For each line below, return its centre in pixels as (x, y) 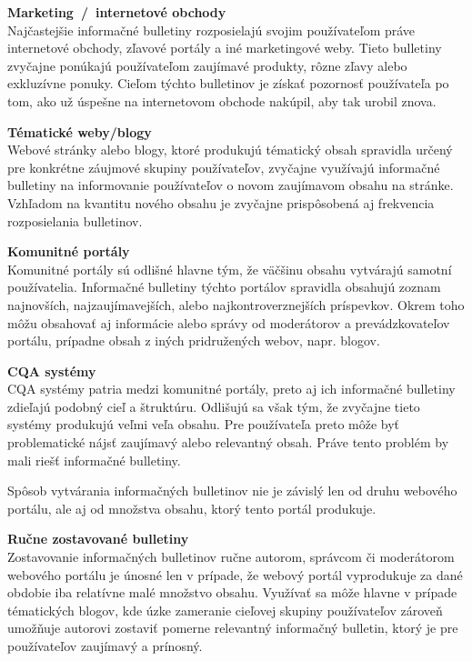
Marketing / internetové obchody (117, 12)
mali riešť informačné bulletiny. (94, 460)
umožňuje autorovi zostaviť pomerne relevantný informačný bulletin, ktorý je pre (233, 628)
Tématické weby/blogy (80, 131)
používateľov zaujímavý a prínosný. (105, 646)
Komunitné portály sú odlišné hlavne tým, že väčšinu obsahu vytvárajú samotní (230, 269)
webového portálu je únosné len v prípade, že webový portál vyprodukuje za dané (235, 574)
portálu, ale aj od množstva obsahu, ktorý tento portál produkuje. (192, 508)
